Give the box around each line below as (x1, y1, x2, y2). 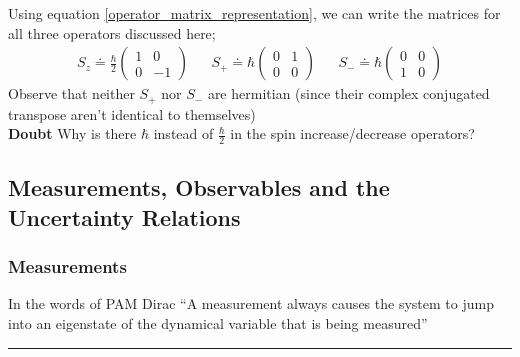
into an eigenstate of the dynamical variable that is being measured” (8, 313, 428, 334)
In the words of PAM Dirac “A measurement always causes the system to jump (8, 293, 494, 314)
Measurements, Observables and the (8, 172, 390, 203)
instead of (153, 123, 214, 144)
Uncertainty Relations (8, 201, 241, 232)
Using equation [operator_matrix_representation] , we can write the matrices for (8, 3, 501, 23)
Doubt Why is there (8, 123, 137, 144)
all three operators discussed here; (8, 22, 216, 43)
